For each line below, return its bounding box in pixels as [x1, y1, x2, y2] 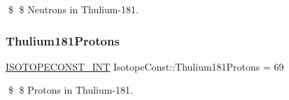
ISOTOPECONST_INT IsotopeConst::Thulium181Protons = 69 [6, 59, 284, 73]
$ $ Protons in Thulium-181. [8, 83, 133, 97]
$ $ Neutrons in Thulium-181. [8, 2, 139, 16]
